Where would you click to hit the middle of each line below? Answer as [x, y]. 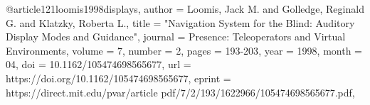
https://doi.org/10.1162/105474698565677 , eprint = [118, 78]
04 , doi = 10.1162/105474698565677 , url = [99, 64]
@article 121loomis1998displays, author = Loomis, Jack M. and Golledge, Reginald [185, 9]
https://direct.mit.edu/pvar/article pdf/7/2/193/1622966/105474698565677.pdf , [180, 92]
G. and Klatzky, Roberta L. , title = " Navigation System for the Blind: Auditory [180, 22]
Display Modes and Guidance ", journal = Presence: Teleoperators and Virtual [176, 37]
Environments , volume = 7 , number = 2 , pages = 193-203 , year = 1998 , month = [184, 50]
